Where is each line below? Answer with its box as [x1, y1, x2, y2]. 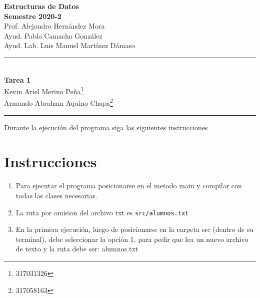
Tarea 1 [4, 74, 30, 85]
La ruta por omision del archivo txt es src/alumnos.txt [15, 207, 189, 217]
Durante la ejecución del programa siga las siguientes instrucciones [4, 122, 208, 132]
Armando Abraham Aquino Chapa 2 [4, 96, 113, 108]
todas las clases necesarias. [15, 190, 97, 200]
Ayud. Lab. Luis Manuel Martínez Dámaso [4, 40, 135, 51]
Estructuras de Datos [4, 1, 79, 11]
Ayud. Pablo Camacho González [4, 30, 102, 41]
